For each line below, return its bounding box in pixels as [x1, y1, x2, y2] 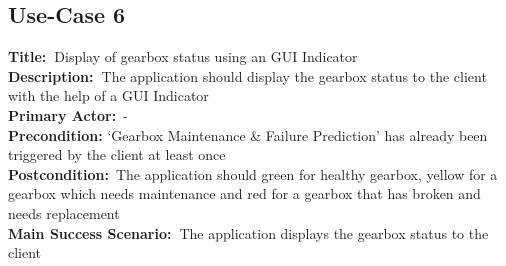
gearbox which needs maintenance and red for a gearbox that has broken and [8, 183, 481, 204]
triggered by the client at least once [8, 144, 226, 165]
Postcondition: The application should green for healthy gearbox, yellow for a [8, 163, 498, 184]
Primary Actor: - [8, 104, 128, 125]
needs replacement [8, 202, 120, 223]
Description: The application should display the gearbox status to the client [8, 65, 487, 86]
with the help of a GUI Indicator [8, 85, 209, 106]
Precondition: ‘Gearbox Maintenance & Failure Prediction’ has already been [8, 124, 488, 145]
